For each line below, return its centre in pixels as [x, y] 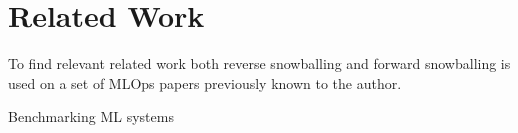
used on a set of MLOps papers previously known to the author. [205, 82]
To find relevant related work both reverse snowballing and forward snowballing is [259, 63]
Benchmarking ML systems [91, 116]
